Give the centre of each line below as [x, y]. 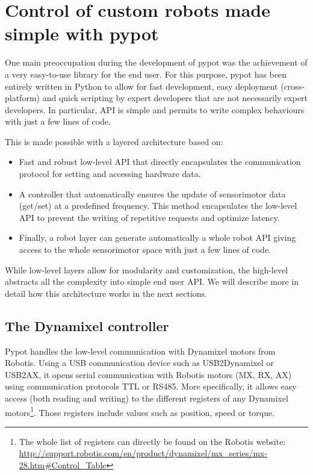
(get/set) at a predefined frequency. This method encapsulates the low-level [158, 206]
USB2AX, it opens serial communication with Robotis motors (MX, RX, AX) [148, 374]
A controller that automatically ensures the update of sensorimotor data [152, 194]
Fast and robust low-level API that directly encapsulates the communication [160, 162]
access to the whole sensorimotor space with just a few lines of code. [145, 250]
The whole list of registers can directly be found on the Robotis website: [152, 441]
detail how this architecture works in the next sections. [106, 293]
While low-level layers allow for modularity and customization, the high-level [147, 269]
